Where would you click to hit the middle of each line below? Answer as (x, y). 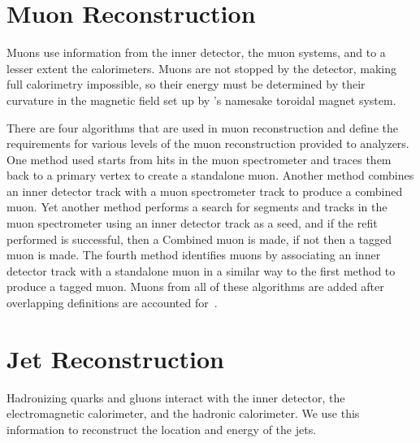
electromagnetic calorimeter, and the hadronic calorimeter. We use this (183, 413)
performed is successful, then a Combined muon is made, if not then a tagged (199, 239)
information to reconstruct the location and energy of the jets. (162, 429)
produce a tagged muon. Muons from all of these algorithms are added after (195, 287)
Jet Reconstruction (115, 358)
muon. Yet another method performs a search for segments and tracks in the (197, 207)
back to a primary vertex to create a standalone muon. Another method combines (210, 175)
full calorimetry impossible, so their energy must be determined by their (186, 84)
